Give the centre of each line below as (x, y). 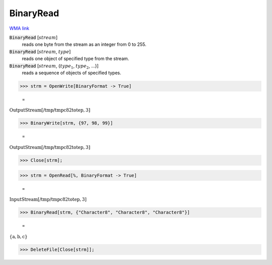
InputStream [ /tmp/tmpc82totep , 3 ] (48, 199)
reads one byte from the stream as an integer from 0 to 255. (84, 44)
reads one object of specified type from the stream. (76, 59)
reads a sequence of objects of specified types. (72, 73)
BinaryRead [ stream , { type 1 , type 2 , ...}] (54, 66)
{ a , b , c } (18, 236)
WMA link (19, 28)
